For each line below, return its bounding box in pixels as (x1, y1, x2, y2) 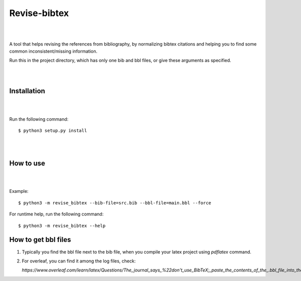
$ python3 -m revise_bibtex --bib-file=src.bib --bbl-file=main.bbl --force (18, 200, 212, 205)
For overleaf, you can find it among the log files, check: (22, 258, 136, 264)
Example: (9, 188, 29, 194)
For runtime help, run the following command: (9, 211, 104, 217)
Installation (9, 87, 45, 95)
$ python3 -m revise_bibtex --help (18, 223, 106, 228)
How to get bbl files (9, 235, 71, 244)
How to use (9, 159, 45, 167)
